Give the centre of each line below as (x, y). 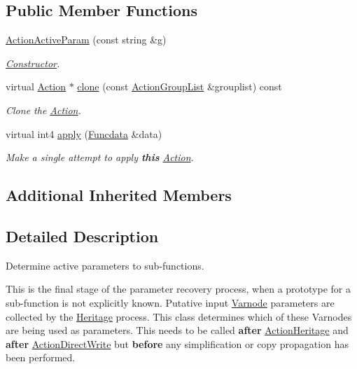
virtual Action (36, 86)
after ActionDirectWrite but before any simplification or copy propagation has (177, 343)
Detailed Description (82, 236)
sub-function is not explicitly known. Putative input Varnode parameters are (170, 302)
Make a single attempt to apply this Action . (100, 157)
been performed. (41, 357)
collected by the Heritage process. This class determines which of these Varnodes (179, 316)
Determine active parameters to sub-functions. (105, 265)
